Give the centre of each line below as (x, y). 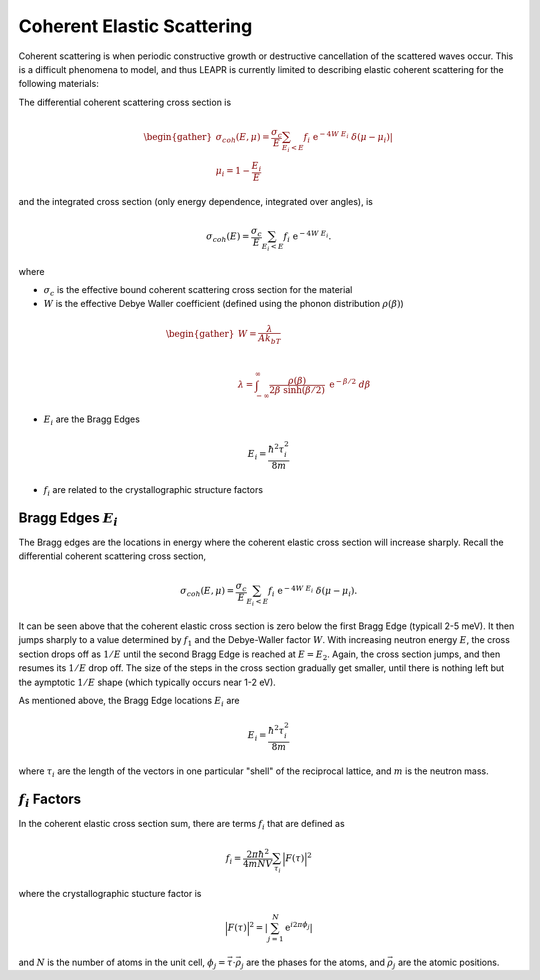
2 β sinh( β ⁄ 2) (297, 389)
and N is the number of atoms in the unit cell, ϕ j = (122, 963)
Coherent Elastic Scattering (135, 26)
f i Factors (50, 800)
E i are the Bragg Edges (91, 420)
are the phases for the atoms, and (315, 962)
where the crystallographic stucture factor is (110, 893)
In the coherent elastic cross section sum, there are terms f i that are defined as (181, 824)
